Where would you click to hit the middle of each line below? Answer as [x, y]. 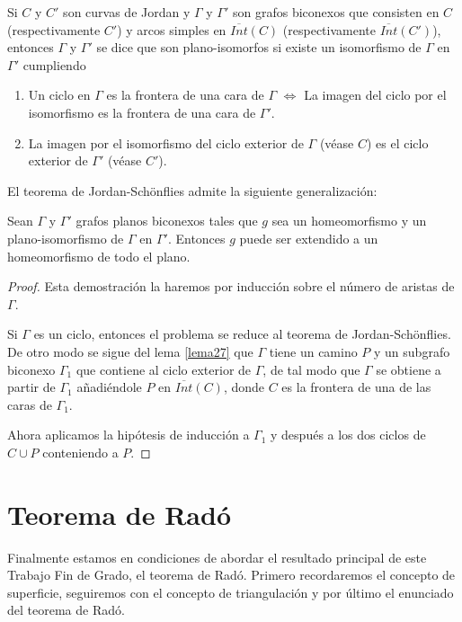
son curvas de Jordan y [127, 12]
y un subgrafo [412, 351]
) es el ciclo [397, 142]
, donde [244, 387]
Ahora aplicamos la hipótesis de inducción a [129, 435]
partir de [31, 387]
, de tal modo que [311, 369]
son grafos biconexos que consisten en [336, 12]
